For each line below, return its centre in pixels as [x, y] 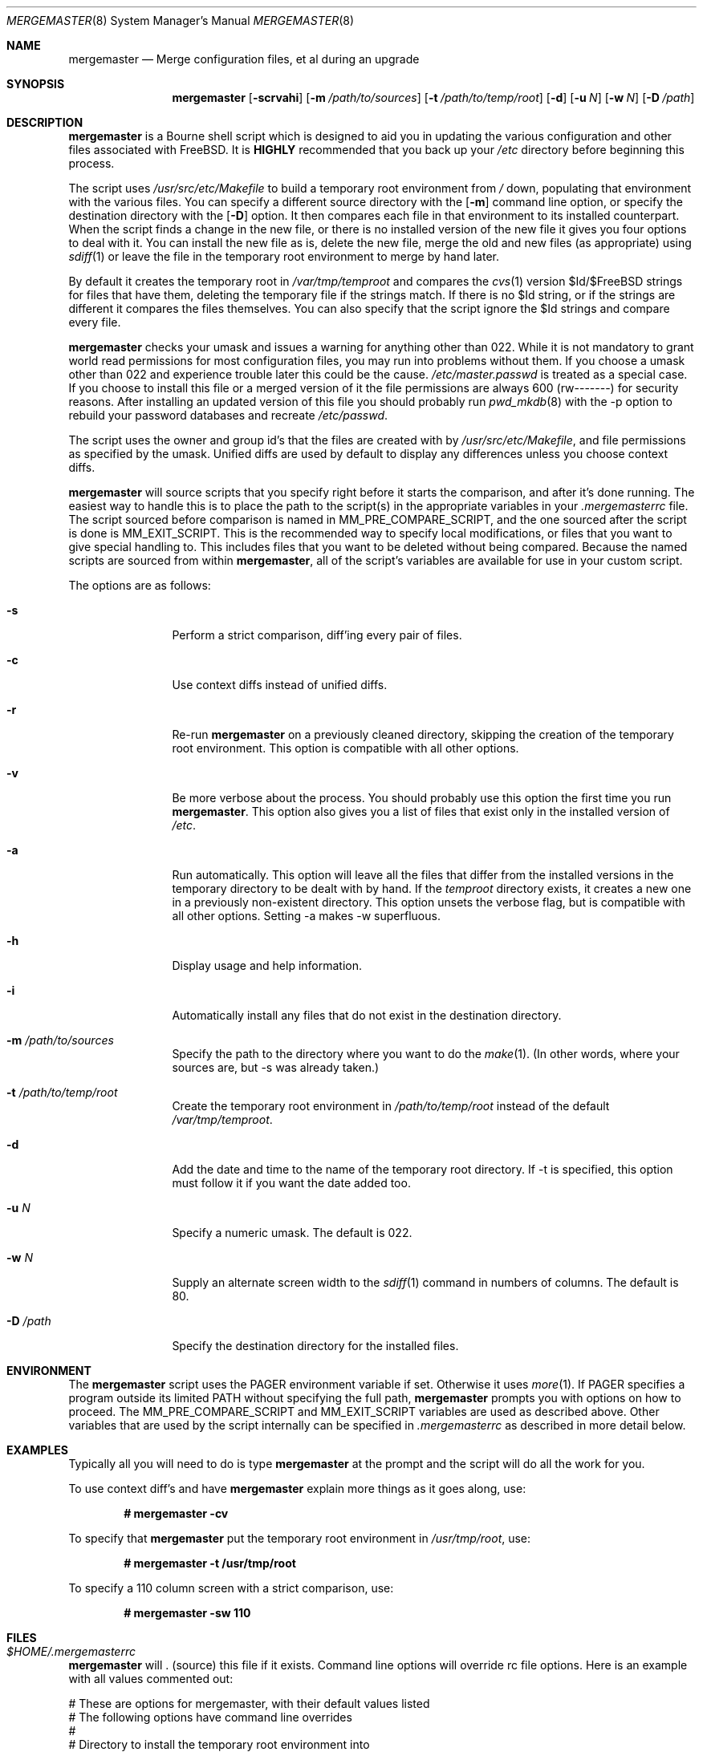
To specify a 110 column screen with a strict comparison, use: [231, 1588]
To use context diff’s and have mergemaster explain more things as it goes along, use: [297, 1488]
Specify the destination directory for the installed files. [315, 1346]
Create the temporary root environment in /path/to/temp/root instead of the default [391, 1106]
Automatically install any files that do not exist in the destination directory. [367, 1015]
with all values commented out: [151, 1679]
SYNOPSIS [36, 84]
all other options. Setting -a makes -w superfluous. [306, 916]
